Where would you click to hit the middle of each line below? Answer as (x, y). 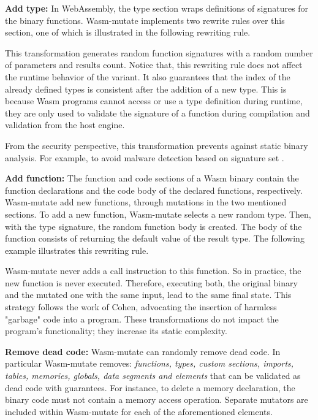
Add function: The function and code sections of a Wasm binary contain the (152, 178)
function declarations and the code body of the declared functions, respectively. (154, 190)
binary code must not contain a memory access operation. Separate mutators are (157, 399)
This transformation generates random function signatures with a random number (159, 52)
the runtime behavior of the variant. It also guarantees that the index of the (148, 76)
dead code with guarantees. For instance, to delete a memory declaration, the (150, 387)
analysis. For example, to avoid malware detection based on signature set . (145, 157)
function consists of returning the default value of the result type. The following (155, 238)
